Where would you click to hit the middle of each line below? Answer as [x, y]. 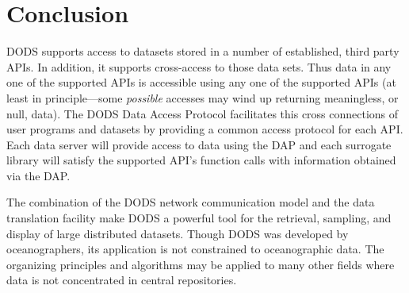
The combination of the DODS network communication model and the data [191, 202]
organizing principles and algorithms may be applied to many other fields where [201, 264]
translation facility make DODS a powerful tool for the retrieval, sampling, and [199, 218]
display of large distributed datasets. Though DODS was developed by [178, 233]
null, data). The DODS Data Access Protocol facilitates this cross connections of [203, 113]
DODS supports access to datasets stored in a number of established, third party [203, 51]
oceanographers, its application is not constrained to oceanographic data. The [195, 249]
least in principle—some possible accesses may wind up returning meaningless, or [203, 97]
